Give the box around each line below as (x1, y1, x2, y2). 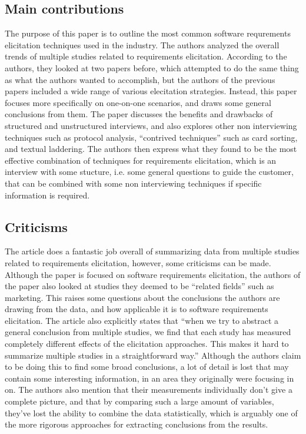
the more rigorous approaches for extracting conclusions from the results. (5, 418, 268, 430)
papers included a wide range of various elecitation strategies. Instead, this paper (5, 85, 297, 97)
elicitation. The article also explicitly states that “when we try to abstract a (5, 314, 279, 326)
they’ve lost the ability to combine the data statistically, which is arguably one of (5, 406, 298, 419)
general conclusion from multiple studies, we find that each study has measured (5, 326, 291, 338)
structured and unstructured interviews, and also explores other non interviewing (5, 119, 297, 131)
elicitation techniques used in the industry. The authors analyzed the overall (5, 38, 280, 51)
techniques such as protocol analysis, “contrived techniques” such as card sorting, (5, 131, 298, 143)
